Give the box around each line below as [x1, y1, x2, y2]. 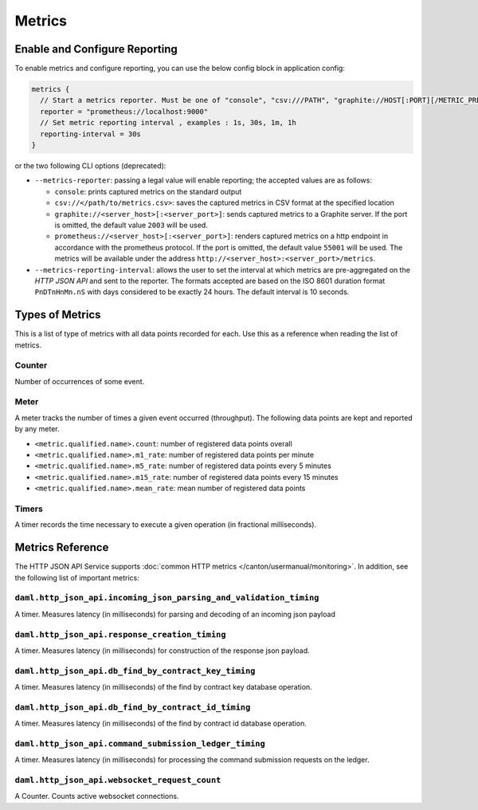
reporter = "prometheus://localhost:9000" [40, 107, 209, 116]
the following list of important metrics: [14, 572, 139, 582]
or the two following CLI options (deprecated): [14, 160, 167, 171]
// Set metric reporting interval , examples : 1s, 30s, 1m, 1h [40, 118, 296, 128]
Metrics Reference [14, 541, 109, 554]
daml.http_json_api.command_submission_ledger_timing [14, 738, 266, 749]
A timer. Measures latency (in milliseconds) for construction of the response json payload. [14, 646, 310, 655]
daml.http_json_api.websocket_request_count [14, 775, 221, 785]
